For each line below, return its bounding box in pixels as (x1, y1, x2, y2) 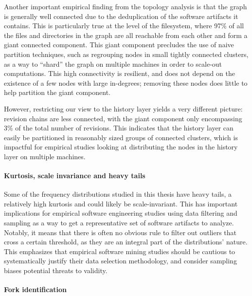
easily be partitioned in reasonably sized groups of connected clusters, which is (4, 132, 238, 142)
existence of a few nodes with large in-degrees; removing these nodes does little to (4, 77, 248, 88)
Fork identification (4, 284, 67, 295)
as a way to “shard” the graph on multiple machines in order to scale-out (4, 58, 222, 69)
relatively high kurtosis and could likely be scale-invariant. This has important (4, 198, 238, 208)
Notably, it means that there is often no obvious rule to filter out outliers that (4, 227, 237, 237)
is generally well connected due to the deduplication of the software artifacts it (4, 11, 238, 21)
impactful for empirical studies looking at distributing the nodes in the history (4, 142, 238, 152)
